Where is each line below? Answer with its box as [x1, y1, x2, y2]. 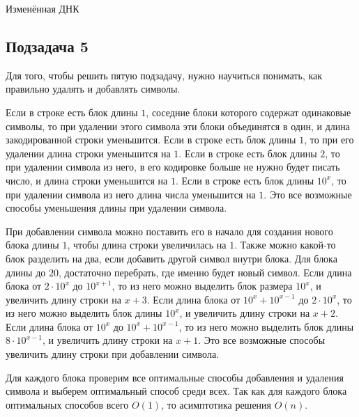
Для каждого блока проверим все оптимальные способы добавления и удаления [6, 370, 344, 384]
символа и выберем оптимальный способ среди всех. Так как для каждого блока [6, 384, 347, 398]
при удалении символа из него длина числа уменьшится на [6, 187, 256, 201]
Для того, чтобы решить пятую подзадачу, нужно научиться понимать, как [6, 68, 323, 82]
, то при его [304, 132, 354, 147]
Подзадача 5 [6, 35, 89, 56]
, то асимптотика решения [161, 397, 272, 411]
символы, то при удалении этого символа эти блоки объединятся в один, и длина [6, 118, 350, 133]
